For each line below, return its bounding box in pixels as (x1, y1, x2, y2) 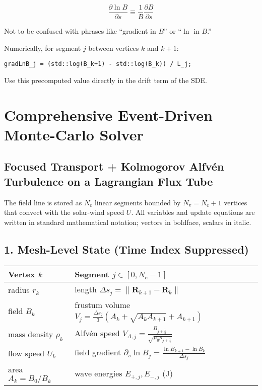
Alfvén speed (75, 327, 120, 339)
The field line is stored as (4, 197, 82, 207)
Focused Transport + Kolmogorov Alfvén (4, 159, 224, 174)
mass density (8, 328, 53, 340)
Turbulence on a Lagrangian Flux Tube (4, 173, 213, 189)
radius (8, 283, 30, 295)
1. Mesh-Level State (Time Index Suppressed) (4, 241, 249, 257)
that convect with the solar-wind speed (4, 207, 124, 217)
